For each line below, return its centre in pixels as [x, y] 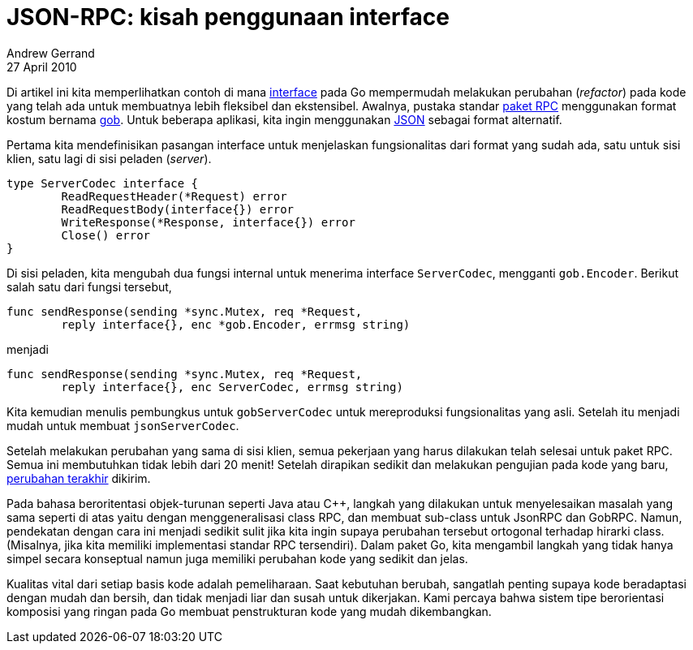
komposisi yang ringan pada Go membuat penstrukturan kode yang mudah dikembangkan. [249, 611]
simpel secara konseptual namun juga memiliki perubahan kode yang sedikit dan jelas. [237, 558]
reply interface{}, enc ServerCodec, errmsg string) [232, 387]
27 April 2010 [42, 67]
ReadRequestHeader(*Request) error [174, 196]
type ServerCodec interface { [103, 183]
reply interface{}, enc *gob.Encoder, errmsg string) [236, 324]
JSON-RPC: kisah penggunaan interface [228, 17]
